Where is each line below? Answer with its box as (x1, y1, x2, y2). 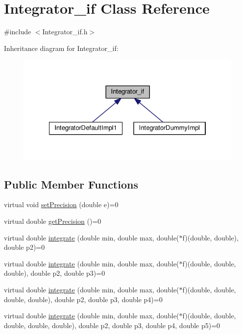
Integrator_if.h (42, 26, 88, 37)
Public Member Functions (4, 176, 138, 191)
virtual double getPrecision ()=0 (4, 216, 101, 226)
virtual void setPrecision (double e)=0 (4, 199, 119, 210)
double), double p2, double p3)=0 (4, 268, 105, 278)
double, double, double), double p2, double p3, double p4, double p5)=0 (4, 320, 220, 330)
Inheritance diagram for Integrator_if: (4, 43, 119, 53)
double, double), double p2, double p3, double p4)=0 (4, 294, 163, 304)
